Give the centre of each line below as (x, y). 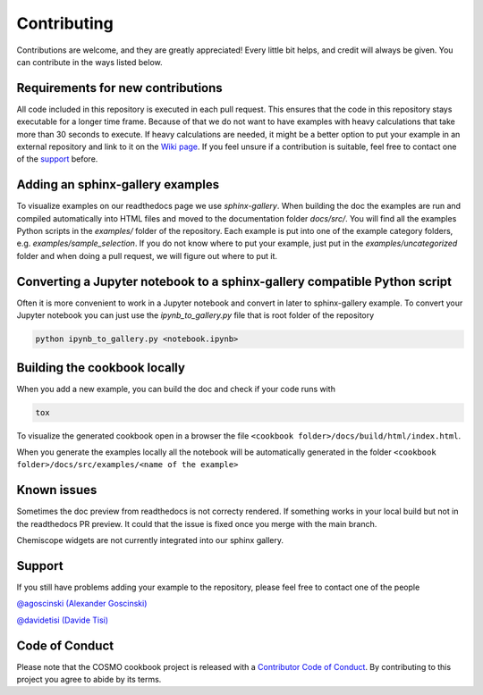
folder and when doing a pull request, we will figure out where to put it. (147, 255)
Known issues (57, 490)
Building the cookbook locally (101, 368)
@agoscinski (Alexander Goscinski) (82, 604)
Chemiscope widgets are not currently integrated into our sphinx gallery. (150, 540)
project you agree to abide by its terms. (89, 680)
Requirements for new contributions (119, 88)
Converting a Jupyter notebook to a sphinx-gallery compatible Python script (234, 281)
